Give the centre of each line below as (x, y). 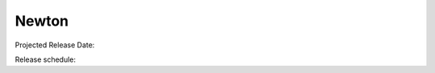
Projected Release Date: (55, 45)
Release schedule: (46, 59)
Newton (42, 21)
